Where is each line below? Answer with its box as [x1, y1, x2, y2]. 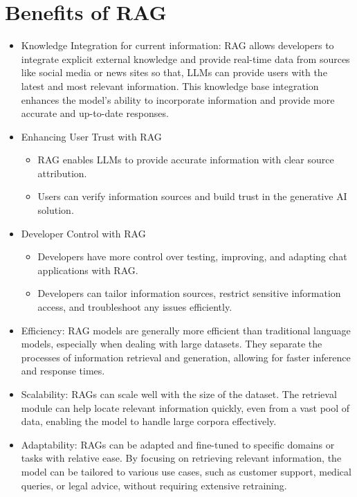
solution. [37, 203, 74, 217]
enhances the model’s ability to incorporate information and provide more [21, 92, 335, 107]
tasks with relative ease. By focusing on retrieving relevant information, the [21, 451, 342, 465]
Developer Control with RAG [21, 226, 146, 240]
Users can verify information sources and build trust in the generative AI [37, 189, 347, 204]
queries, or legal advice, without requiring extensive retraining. [21, 478, 287, 492]
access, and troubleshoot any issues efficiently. [37, 300, 232, 314]
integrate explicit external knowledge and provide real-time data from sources [21, 51, 350, 66]
